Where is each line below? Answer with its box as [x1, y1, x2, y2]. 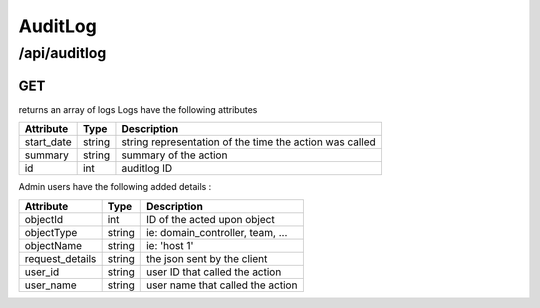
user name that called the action [145, 278, 298, 292]
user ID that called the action [145, 265, 282, 279]
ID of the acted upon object [145, 212, 275, 226]
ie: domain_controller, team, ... [145, 225, 288, 239]
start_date [24, 135, 72, 149]
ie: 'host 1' [145, 238, 194, 252]
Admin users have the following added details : [18, 181, 212, 193]
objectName [24, 238, 83, 252]
